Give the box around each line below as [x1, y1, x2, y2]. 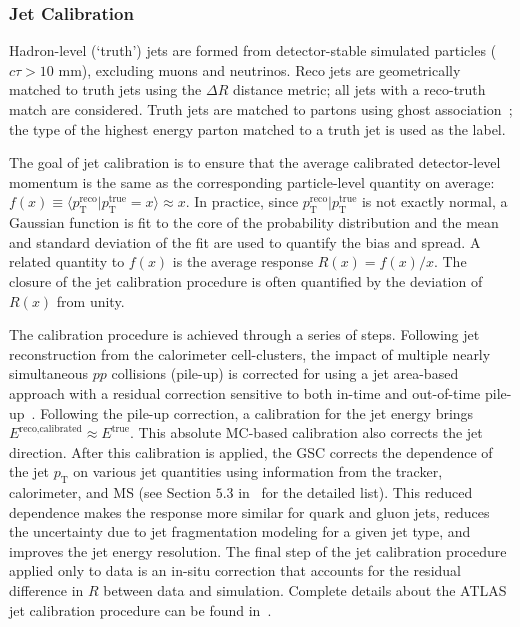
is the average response [172, 251, 314, 272]
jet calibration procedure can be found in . [9, 599, 272, 620]
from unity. [56, 290, 125, 311]
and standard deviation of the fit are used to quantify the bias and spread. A [9, 231, 481, 252]
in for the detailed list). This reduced [238, 482, 473, 503]
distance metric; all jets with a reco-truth [232, 79, 486, 100]
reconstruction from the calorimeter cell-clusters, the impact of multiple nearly [9, 343, 491, 364]
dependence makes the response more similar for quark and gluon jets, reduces [9, 501, 490, 522]
